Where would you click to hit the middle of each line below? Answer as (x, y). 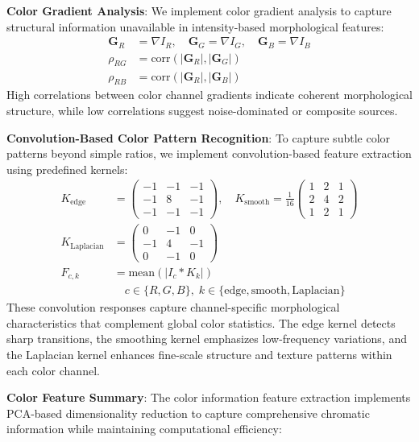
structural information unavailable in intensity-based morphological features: (195, 26)
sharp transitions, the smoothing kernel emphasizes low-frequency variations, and (207, 339)
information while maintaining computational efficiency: (144, 429)
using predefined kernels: (67, 169)
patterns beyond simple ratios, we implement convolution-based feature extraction (209, 153)
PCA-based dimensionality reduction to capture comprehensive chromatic (188, 413)
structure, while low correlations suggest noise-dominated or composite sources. (202, 110)
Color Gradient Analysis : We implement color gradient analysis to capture (199, 10)
